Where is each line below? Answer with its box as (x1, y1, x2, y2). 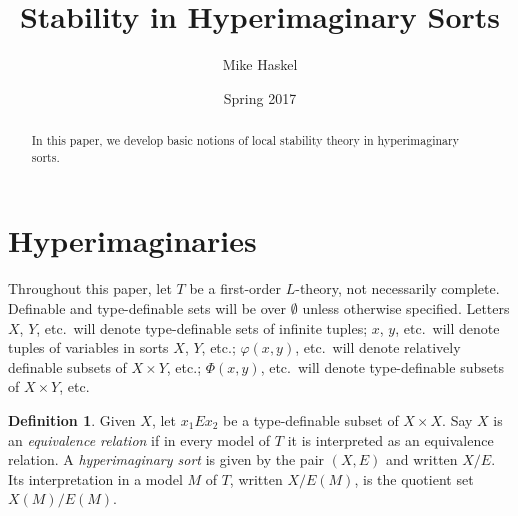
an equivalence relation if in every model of (8, 429, 271, 450)
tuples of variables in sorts (8, 337, 169, 358)
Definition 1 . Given (8, 409, 136, 430)
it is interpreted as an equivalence (287, 429, 494, 450)
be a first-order (189, 278, 282, 299)
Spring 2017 (223, 87, 297, 108)
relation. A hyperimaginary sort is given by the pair (8, 449, 325, 470)
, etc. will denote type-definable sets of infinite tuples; (36, 317, 368, 338)
